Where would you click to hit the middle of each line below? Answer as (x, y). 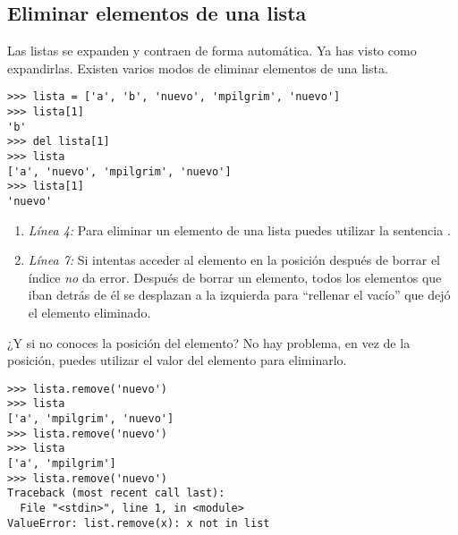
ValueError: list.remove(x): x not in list (139, 523)
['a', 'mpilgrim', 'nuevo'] (91, 419)
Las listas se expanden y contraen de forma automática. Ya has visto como (212, 51)
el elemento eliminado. (89, 313)
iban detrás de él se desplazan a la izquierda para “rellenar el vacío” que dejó (239, 295)
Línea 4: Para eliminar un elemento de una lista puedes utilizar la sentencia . (239, 229)
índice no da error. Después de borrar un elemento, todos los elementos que (235, 277)
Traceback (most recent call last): (116, 493)
